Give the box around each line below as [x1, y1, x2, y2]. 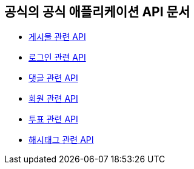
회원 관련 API [28, 93, 78, 104]
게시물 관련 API [28, 31, 86, 42]
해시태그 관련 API [28, 134, 94, 145]
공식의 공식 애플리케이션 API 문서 [4, 4, 190, 19]
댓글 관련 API [28, 73, 78, 84]
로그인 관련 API [28, 52, 86, 63]
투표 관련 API [28, 114, 78, 125]
